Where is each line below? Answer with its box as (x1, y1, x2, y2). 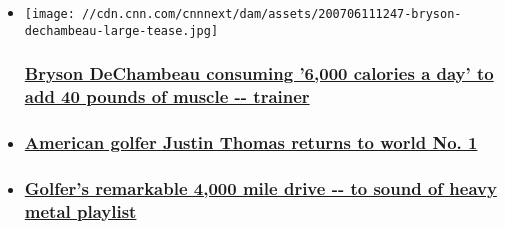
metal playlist (24, 198, 137, 223)
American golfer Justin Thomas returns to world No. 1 (24, 130, 478, 154)
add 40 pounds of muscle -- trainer (24, 84, 310, 109)
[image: (24, 7, 75, 21)
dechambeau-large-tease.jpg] (24, 23, 219, 38)
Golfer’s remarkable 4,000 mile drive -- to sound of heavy (24, 175, 497, 200)
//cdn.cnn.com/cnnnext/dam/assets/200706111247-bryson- (82, 7, 462, 21)
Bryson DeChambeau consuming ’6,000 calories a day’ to (24, 61, 494, 86)
